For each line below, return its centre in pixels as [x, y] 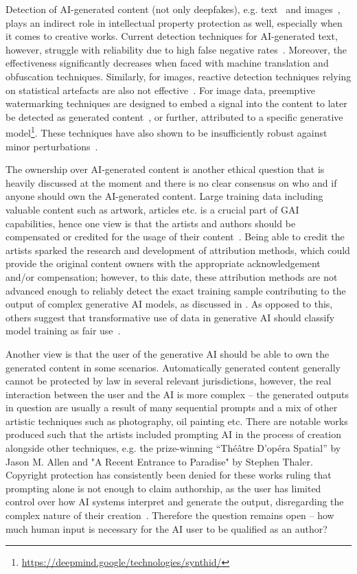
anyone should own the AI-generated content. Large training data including [164, 196]
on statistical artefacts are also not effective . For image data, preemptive [160, 90]
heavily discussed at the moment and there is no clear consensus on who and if [171, 182]
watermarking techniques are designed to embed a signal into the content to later [176, 103]
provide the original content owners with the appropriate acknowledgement [163, 263]
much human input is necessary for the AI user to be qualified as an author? [166, 528]
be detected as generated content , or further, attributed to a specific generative [174, 116]
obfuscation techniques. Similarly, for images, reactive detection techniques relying [178, 76]
